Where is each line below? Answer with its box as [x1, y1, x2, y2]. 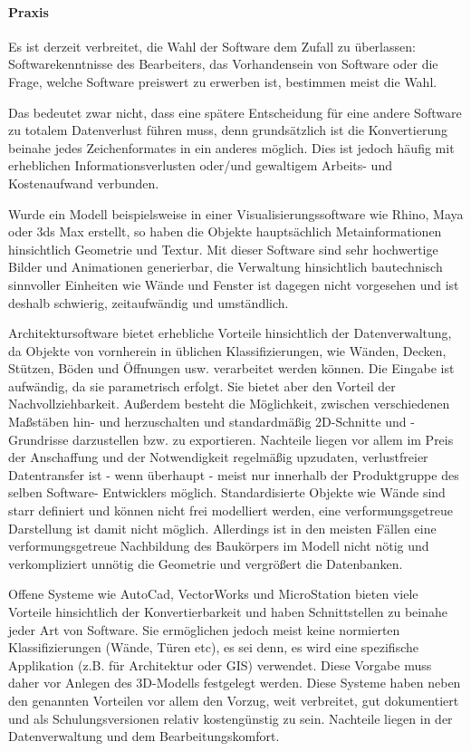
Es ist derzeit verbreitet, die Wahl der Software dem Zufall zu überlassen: [8, 36, 416, 55]
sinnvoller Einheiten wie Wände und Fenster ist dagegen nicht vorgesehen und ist [8, 274, 459, 294]
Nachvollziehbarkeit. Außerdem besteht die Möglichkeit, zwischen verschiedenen [8, 394, 450, 413]
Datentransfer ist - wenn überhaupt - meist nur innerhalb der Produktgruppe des [8, 465, 459, 484]
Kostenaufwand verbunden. [8, 173, 159, 192]
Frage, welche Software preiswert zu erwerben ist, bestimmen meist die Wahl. [8, 72, 437, 91]
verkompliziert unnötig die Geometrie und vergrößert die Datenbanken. [8, 554, 403, 573]
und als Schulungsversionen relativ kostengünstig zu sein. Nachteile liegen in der [8, 708, 453, 727]
